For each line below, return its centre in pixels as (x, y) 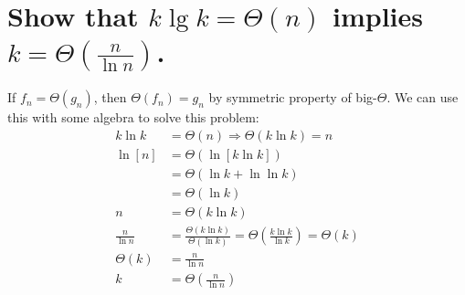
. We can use (423, 97)
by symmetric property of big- (293, 97)
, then (110, 97)
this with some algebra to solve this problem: (133, 117)
